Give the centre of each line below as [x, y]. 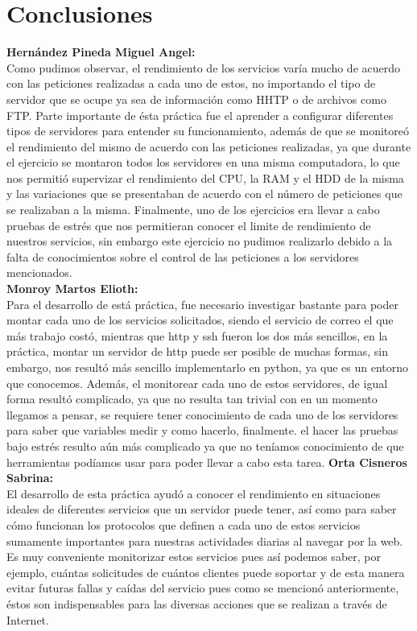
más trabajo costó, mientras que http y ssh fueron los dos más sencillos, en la [197, 335]
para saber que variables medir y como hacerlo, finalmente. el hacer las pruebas [202, 430]
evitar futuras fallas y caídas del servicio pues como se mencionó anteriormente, [203, 588]
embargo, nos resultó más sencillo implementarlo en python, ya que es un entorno [208, 367]
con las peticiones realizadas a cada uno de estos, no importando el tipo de [191, 83]
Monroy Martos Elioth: [72, 289]
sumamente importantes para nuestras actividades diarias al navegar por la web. [205, 540]
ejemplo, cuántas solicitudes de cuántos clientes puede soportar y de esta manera [206, 572]
